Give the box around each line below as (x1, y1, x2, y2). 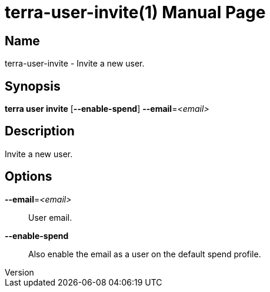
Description (5, 124, 75, 139)
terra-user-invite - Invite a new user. (5, 58, 145, 69)
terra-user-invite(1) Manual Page (5, 2, 266, 22)
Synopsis (5, 78, 61, 94)
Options (5, 169, 52, 184)
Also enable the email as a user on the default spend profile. (28, 248, 261, 259)
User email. (28, 212, 72, 223)
